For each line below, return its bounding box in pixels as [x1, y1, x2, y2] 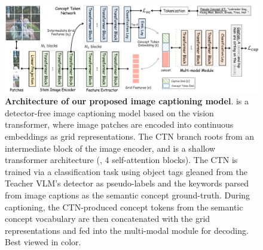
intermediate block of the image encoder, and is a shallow [5, 141, 216, 154]
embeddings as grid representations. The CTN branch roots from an [5, 129, 255, 142]
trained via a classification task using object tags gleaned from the [5, 165, 248, 177]
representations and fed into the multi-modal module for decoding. [5, 224, 249, 236]
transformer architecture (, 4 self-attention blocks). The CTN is [5, 153, 238, 166]
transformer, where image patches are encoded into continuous [5, 118, 234, 131]
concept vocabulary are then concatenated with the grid [5, 212, 210, 225]
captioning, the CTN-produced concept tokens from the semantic [5, 200, 243, 213]
